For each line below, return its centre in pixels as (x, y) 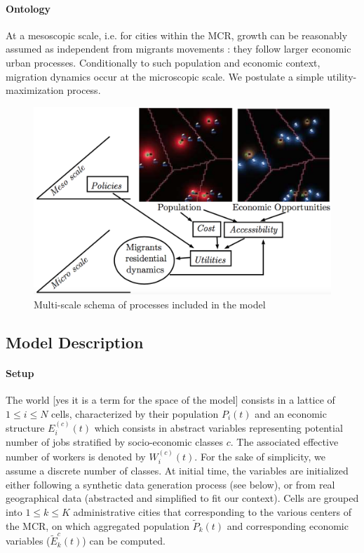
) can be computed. (124, 541)
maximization (35, 90)
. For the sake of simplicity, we (260, 456)
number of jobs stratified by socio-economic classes (115, 442)
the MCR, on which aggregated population (97, 525)
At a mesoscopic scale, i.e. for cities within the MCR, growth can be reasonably (177, 35)
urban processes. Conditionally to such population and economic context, (163, 62)
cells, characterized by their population (135, 413)
